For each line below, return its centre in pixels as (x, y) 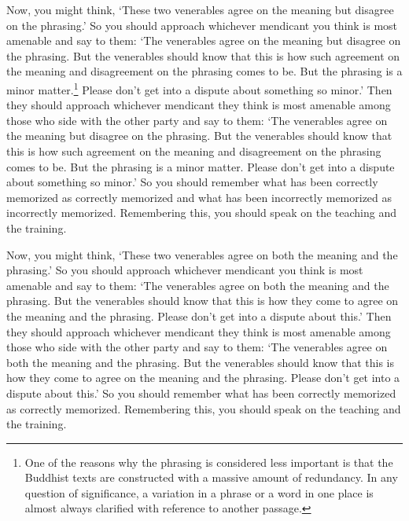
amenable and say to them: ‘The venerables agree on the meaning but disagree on (204, 40)
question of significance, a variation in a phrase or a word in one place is (199, 492)
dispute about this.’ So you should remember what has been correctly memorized (201, 393)
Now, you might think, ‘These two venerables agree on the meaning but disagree (200, 9)
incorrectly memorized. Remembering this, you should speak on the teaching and (202, 213)
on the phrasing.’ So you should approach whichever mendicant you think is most (202, 25)
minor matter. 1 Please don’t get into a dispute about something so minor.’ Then (199, 88)
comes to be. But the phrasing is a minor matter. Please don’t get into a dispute (201, 166)
